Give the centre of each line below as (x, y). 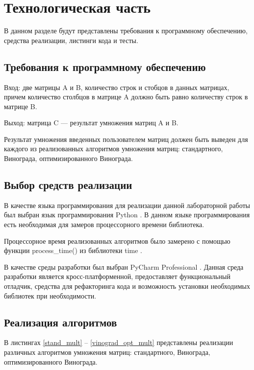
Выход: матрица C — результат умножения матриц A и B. (91, 123)
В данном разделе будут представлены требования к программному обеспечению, (126, 31)
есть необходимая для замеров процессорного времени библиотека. (104, 224)
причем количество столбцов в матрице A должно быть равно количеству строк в (126, 97)
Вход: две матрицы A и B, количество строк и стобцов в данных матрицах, (117, 87)
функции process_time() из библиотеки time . (73, 250)
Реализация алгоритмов (61, 322)
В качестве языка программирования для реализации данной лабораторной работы (127, 205)
